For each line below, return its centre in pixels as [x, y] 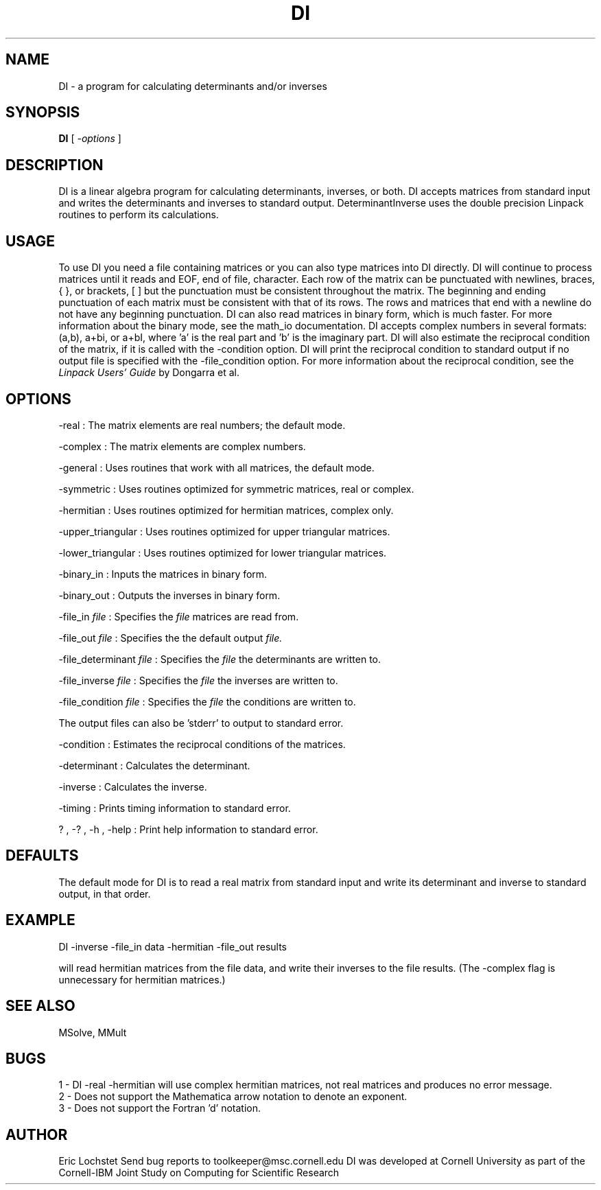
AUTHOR [37, 1134]
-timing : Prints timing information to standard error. [175, 808]
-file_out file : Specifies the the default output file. [170, 638]
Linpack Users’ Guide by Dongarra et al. [149, 373]
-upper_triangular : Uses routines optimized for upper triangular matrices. [224, 531]
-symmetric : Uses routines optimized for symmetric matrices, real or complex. [236, 489]
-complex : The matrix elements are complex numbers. [182, 446]
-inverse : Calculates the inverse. [133, 786]
